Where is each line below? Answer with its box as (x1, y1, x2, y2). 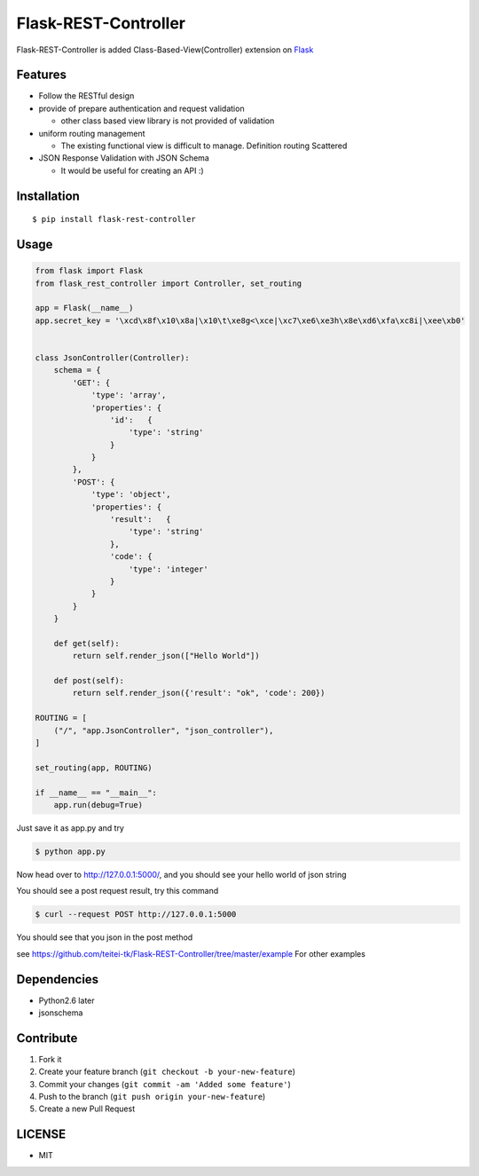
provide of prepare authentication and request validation (38, 103, 245, 114)
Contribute (16, 1030, 78, 1046)
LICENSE (16, 1127, 67, 1142)
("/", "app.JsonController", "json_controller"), (53, 725, 274, 736)
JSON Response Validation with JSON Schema (38, 153, 210, 163)
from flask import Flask (35, 266, 144, 276)
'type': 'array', (90, 391, 167, 400)
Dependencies (16, 972, 99, 987)
